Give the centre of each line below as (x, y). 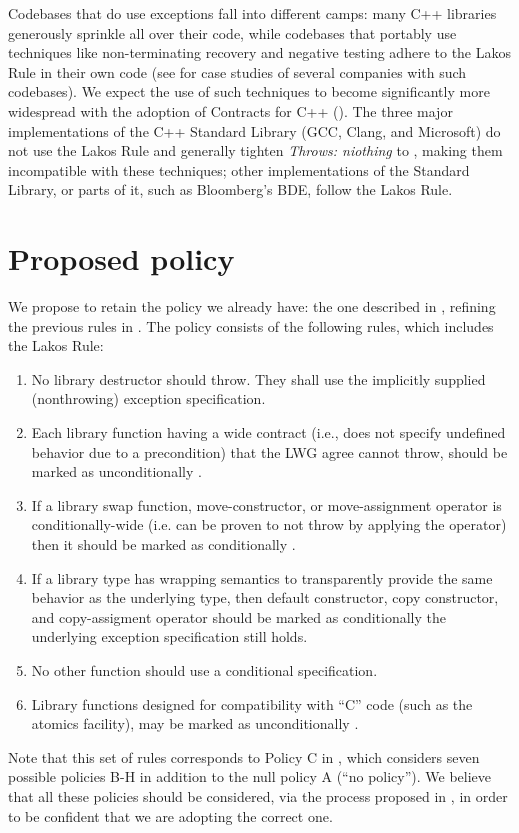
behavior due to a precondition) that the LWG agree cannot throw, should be (269, 451)
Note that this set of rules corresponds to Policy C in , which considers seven (244, 756)
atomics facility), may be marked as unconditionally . (195, 723)
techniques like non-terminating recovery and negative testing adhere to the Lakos (260, 52)
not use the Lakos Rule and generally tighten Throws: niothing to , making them (255, 150)
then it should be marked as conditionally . (163, 544)
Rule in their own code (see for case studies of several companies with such (237, 71)
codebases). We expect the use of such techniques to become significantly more (249, 91)
